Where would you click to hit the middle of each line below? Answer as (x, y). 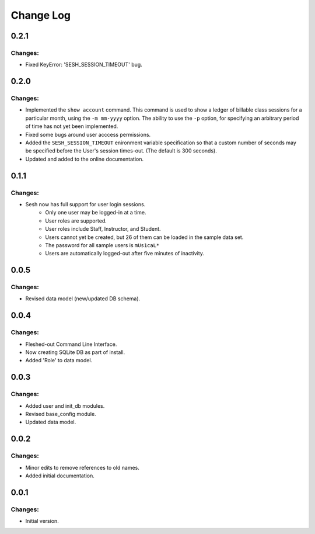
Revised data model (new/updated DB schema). (83, 299)
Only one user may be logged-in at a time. (96, 213)
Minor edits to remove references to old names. (83, 467)
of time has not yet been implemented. (72, 126)
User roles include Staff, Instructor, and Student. (103, 229)
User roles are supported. (76, 221)
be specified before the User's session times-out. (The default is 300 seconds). (121, 151)
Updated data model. (51, 422)
